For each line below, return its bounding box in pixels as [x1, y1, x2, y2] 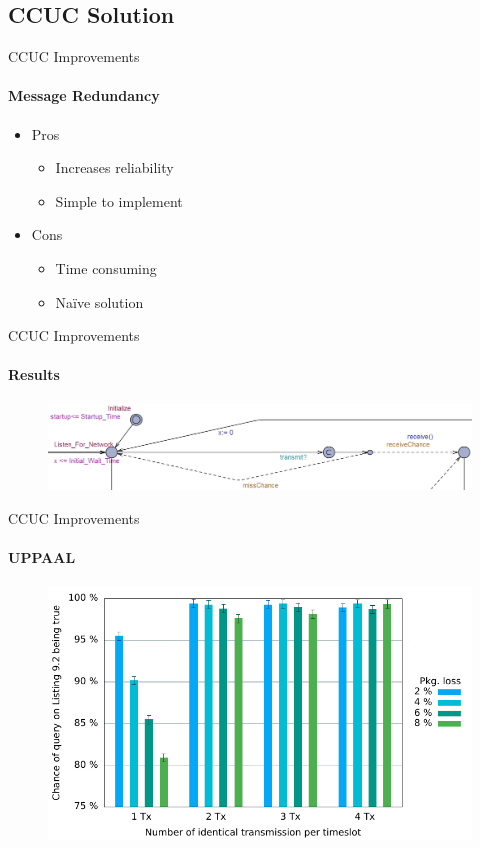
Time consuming [55, 257, 157, 278]
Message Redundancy [8, 85, 160, 106]
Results [8, 364, 60, 385]
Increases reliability [55, 157, 174, 178]
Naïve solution [55, 291, 144, 312]
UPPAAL [8, 546, 76, 567]
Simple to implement [55, 190, 183, 211]
